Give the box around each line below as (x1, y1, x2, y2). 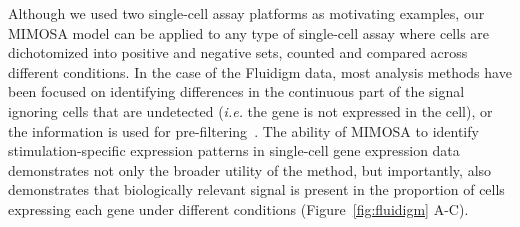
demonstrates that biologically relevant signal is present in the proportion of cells (8, 179, 505, 200)
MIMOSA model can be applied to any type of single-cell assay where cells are (8, 22, 490, 43)
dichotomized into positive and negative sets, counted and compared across (8, 42, 468, 63)
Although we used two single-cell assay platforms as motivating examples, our (8, 3, 485, 23)
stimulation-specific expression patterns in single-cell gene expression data (8, 140, 460, 161)
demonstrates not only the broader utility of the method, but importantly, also (8, 159, 492, 180)
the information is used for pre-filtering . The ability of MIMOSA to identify (8, 120, 479, 141)
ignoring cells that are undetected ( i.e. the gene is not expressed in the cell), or (8, 100, 493, 121)
